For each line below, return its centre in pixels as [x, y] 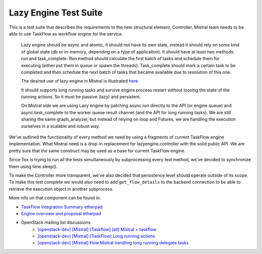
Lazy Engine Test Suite [56, 13]
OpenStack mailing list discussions [56, 222]
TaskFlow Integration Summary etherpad [62, 207]
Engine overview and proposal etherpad [61, 213]
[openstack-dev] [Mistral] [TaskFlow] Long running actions [96, 236]
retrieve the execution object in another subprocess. [61, 189]
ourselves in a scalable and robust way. [61, 126]
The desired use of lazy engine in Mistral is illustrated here [80, 81]
